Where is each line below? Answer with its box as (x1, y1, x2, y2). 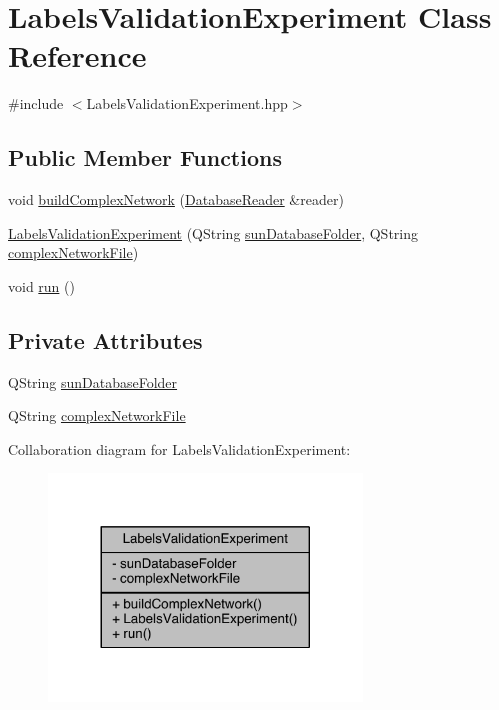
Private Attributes (8, 324, 203, 355)
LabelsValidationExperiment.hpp (86, 93, 288, 114)
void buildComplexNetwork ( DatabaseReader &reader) (8, 189, 344, 210)
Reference (8, 35, 147, 76)
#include (8, 93, 64, 114)
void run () (8, 275, 75, 296)
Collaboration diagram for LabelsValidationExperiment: (8, 438, 351, 459)
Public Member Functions (8, 142, 282, 173)
